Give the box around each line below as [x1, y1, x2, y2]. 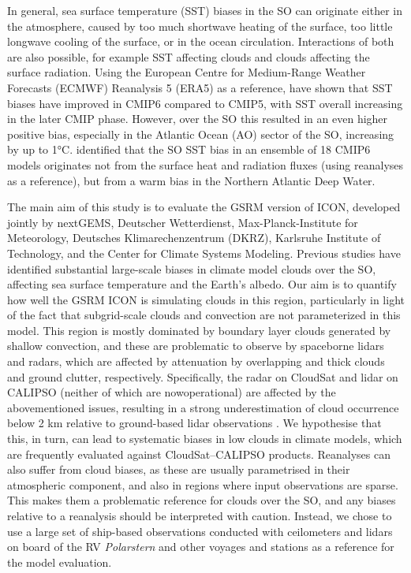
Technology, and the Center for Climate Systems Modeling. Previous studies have [7, 244, 401, 261]
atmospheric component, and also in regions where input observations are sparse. [7, 476, 398, 493]
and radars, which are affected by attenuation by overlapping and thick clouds [7, 353, 385, 370]
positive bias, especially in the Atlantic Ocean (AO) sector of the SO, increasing [7, 125, 394, 142]
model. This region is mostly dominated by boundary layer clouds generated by [7, 322, 391, 338]
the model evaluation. [7, 553, 112, 570]
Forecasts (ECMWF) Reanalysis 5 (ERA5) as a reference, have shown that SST [7, 79, 393, 95]
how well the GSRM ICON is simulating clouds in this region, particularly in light [7, 291, 405, 307]
